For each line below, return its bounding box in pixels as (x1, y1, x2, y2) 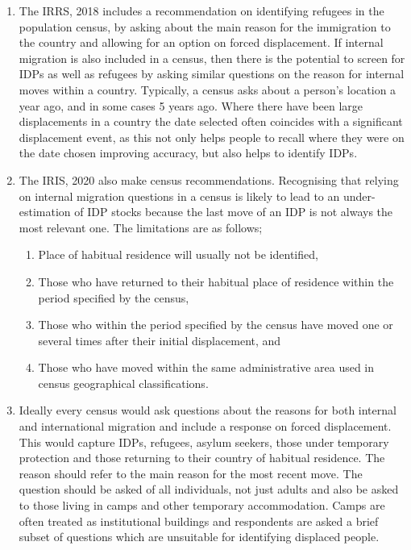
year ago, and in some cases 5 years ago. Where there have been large (19, 97, 363, 114)
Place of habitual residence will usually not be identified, (38, 246, 318, 263)
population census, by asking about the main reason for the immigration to (19, 18, 391, 35)
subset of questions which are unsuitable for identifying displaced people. (19, 528, 380, 545)
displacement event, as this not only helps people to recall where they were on (19, 128, 405, 145)
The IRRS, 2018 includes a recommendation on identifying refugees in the (19, 2, 384, 19)
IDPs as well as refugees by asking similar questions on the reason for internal (19, 65, 405, 82)
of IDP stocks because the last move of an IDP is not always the (74, 203, 393, 220)
